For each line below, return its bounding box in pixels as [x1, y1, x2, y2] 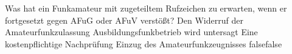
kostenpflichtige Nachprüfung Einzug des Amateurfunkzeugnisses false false [5, 37, 282, 50]
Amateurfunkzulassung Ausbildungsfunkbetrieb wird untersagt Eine [5, 25, 258, 38]
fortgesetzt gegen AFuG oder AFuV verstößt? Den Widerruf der [5, 13, 243, 26]
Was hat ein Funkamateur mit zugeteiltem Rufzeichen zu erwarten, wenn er [5, 2, 287, 14]
